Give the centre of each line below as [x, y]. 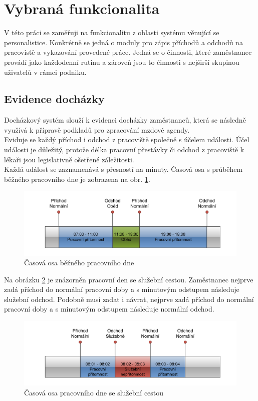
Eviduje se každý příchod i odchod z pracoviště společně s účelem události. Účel [127, 139]
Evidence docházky [54, 99]
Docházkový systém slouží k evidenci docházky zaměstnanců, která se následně [125, 120]
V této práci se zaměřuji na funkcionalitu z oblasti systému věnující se [112, 32]
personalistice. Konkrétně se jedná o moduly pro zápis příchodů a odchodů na [123, 42]
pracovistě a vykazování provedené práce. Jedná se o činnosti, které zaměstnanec [128, 52]
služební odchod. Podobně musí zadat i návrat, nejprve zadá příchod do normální [129, 299]
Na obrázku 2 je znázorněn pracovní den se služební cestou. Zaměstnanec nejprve [129, 279]
